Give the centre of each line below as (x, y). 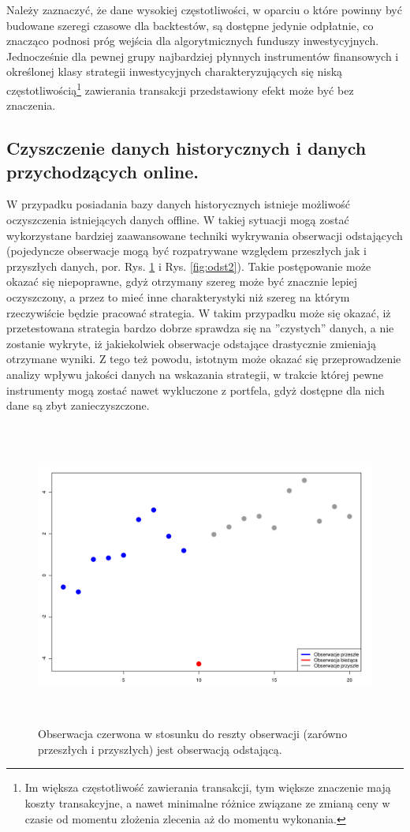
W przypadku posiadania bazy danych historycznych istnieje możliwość (178, 204)
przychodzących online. (103, 171)
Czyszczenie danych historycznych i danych (186, 148)
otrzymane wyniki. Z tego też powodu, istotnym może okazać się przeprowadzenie (204, 359)
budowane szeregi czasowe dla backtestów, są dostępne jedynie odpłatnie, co (190, 25)
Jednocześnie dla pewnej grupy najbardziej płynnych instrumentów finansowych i (203, 56)
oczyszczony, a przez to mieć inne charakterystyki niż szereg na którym (178, 296)
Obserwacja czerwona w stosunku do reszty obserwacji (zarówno (193, 734)
